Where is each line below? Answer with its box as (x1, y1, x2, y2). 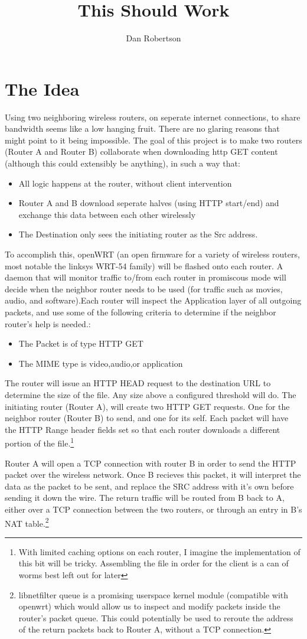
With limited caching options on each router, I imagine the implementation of (18, 545, 301, 558)
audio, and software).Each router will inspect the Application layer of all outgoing (5, 294, 302, 307)
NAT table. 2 (5, 515, 49, 529)
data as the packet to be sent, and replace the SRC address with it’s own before (5, 480, 294, 492)
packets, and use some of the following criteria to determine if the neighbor (5, 305, 276, 318)
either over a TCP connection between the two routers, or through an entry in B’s (5, 503, 302, 515)
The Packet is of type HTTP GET (18, 337, 143, 350)
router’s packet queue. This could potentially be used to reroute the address (18, 611, 293, 624)
